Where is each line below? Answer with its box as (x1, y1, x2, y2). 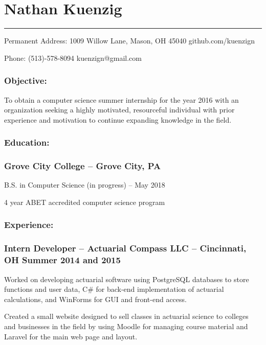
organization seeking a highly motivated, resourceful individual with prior (4, 104, 235, 115)
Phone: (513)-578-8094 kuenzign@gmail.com (4, 52, 142, 63)
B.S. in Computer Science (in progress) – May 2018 (4, 179, 165, 190)
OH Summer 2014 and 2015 (4, 254, 121, 266)
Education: (4, 136, 50, 149)
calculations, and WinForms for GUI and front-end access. (4, 293, 187, 304)
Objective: (4, 74, 47, 87)
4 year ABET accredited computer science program (4, 196, 165, 207)
